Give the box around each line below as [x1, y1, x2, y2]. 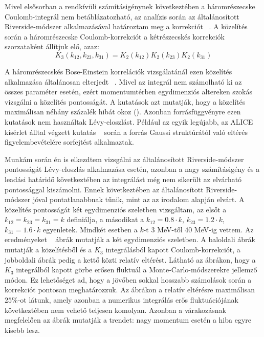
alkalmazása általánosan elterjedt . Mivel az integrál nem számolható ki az [5, 76, 242, 87]
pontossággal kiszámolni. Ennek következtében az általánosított [5, 184, 204, 194]
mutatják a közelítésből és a [5, 244, 92, 255]
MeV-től [157, 224, 183, 234]
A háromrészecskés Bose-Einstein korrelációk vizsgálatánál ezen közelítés [5, 66, 232, 76]
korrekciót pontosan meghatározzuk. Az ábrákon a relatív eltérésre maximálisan [5, 284, 255, 295]
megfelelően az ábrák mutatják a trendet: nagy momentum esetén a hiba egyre [5, 314, 251, 325]
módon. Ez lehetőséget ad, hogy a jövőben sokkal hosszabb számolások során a [5, 274, 252, 285]
